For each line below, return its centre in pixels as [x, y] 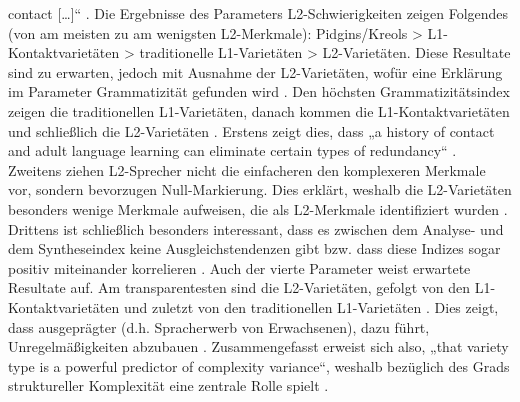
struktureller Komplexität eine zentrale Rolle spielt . [168, 385]
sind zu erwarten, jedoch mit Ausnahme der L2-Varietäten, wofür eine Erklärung [255, 71]
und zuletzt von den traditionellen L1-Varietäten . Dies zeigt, [311, 306]
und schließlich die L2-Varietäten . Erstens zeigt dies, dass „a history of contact [251, 130]
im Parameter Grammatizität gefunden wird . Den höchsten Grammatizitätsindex [259, 91]
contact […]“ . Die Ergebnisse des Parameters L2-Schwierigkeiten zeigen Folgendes [258, 13]
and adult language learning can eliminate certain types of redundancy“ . [232, 150]
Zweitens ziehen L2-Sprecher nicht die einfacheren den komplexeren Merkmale [247, 169]
